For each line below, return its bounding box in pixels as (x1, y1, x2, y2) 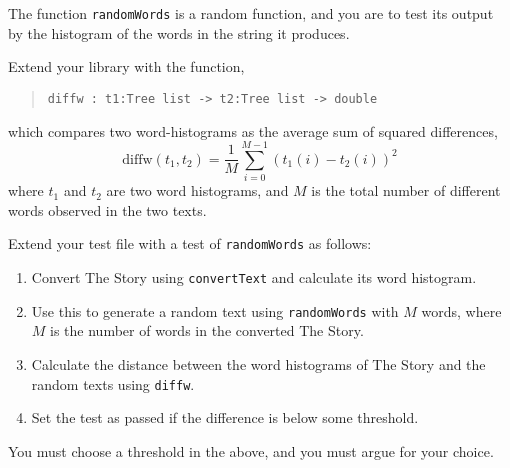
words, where (421, 300, 502, 321)
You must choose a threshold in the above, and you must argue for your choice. (8, 440, 494, 461)
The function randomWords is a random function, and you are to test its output (8, 3, 494, 23)
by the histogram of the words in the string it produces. (8, 22, 350, 43)
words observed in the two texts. (8, 199, 207, 220)
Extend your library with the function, (8, 56, 245, 77)
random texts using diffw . (31, 373, 195, 394)
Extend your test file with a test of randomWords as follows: (8, 233, 372, 254)
